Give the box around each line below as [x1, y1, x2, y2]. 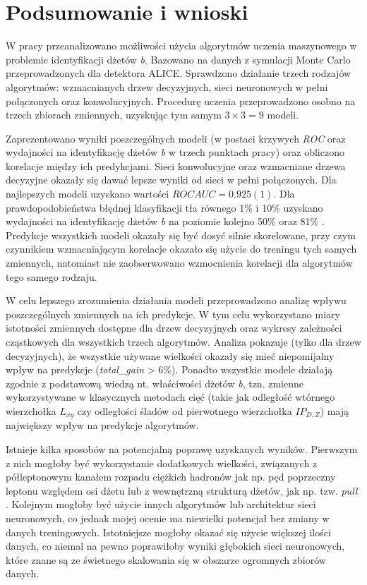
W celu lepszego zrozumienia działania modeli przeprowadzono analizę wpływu [6, 293, 347, 308]
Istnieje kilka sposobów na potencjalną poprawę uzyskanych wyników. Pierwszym [6, 442, 358, 457]
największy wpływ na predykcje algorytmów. [6, 418, 199, 433]
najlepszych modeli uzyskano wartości [6, 186, 169, 201]
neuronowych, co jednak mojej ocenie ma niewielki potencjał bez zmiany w [6, 510, 330, 525]
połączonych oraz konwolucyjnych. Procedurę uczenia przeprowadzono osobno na [6, 93, 356, 108]
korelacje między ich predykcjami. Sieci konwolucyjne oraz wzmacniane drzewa [6, 158, 346, 173]
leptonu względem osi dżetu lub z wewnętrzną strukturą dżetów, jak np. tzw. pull [6, 483, 358, 497]
